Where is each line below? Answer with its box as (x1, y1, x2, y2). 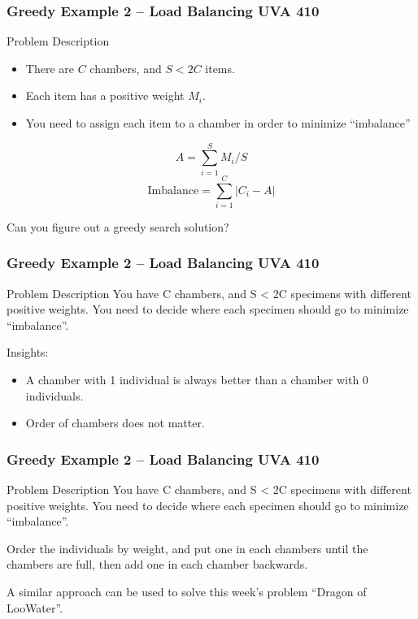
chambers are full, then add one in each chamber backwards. (7, 556, 308, 573)
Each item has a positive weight (25, 87, 185, 104)
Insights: (7, 344, 49, 361)
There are (25, 59, 74, 76)
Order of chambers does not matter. (25, 414, 205, 431)
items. (205, 59, 235, 76)
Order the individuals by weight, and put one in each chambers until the (7, 539, 368, 556)
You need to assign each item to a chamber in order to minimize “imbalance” (25, 115, 411, 131)
